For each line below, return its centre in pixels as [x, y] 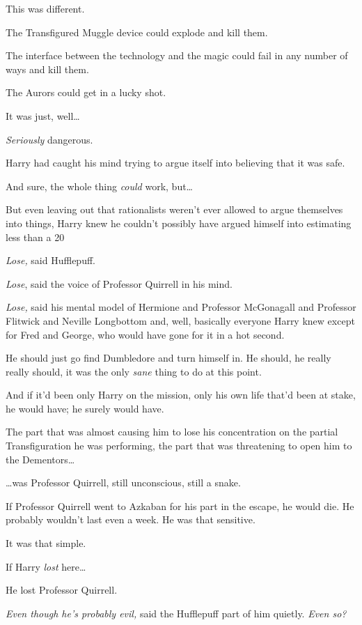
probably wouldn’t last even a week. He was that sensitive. [131, 519]
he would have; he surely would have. [85, 408]
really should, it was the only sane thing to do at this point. [134, 371]
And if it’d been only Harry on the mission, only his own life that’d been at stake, [181, 395]
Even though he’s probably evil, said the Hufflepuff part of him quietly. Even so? [176, 613]
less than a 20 [35, 237]
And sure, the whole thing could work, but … [99, 186]
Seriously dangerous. [49, 139]
